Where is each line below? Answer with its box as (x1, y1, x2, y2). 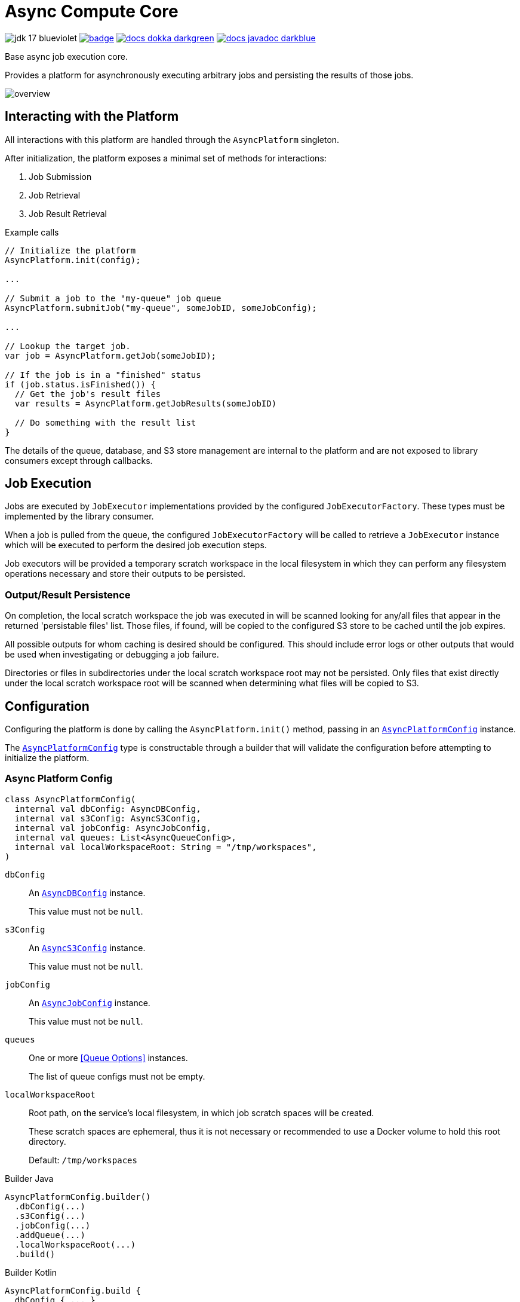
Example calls (5, 227, 59, 237)
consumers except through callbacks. (5, 455, 153, 466)
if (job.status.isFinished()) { (5, 379, 156, 389)
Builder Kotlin (5, 1267, 57, 1277)
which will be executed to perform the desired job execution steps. (5, 540, 267, 551)
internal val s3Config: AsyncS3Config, (14, 813, 201, 823)
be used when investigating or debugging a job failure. (5, 649, 219, 660)
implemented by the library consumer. (5, 511, 154, 522)
